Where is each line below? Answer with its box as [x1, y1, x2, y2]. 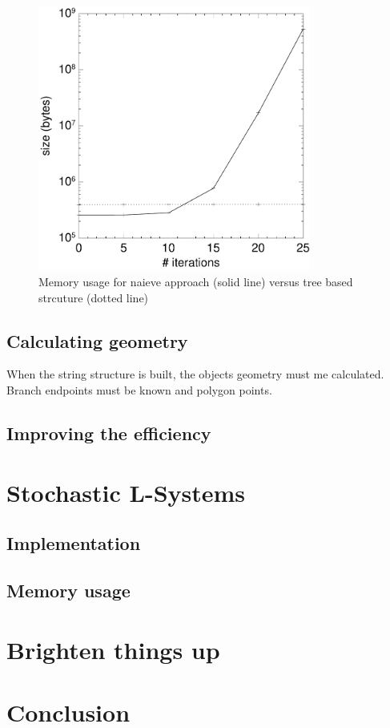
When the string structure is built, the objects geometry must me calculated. [6, 366, 384, 382]
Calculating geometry [6, 328, 188, 353]
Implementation [6, 531, 141, 556]
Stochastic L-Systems [6, 475, 246, 508]
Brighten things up [6, 633, 220, 665]
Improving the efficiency [6, 421, 211, 445]
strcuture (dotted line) [38, 289, 149, 305]
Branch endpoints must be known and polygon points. [6, 382, 272, 398]
